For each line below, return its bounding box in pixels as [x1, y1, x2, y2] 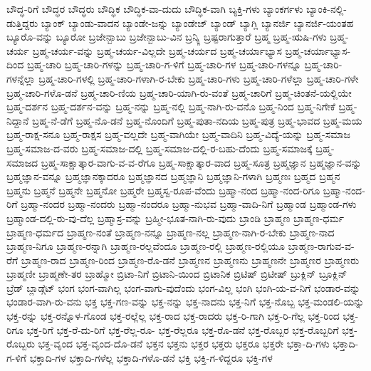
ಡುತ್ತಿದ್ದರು [6, 15, 38, 30]
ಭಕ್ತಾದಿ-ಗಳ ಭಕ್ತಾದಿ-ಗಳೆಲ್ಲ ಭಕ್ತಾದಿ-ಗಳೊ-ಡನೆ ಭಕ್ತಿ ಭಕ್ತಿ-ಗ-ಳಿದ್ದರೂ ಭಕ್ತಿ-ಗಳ [29, 350, 273, 365]
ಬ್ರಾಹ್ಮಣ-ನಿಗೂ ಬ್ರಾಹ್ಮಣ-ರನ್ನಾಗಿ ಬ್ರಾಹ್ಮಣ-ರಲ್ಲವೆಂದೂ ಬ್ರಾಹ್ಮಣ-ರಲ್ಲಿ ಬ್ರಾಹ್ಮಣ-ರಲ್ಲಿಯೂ [6, 239, 285, 254]
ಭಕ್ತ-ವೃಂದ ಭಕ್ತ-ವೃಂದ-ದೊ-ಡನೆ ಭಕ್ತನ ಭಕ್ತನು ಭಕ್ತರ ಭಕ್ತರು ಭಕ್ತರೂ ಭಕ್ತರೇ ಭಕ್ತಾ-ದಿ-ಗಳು [38, 336, 330, 351]
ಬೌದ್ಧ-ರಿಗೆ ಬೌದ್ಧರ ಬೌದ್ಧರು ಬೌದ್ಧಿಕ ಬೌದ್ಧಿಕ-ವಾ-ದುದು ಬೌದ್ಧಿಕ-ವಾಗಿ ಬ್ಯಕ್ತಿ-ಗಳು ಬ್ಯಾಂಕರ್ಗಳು [6, 1, 303, 16]
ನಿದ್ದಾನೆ [6, 113, 29, 127]
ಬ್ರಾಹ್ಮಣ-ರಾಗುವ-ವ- [288, 239, 355, 254]
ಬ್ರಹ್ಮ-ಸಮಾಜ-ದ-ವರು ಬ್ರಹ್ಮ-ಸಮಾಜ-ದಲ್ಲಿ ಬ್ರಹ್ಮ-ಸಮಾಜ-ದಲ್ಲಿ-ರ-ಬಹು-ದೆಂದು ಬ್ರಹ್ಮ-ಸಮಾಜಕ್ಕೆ [6, 140, 313, 155]
